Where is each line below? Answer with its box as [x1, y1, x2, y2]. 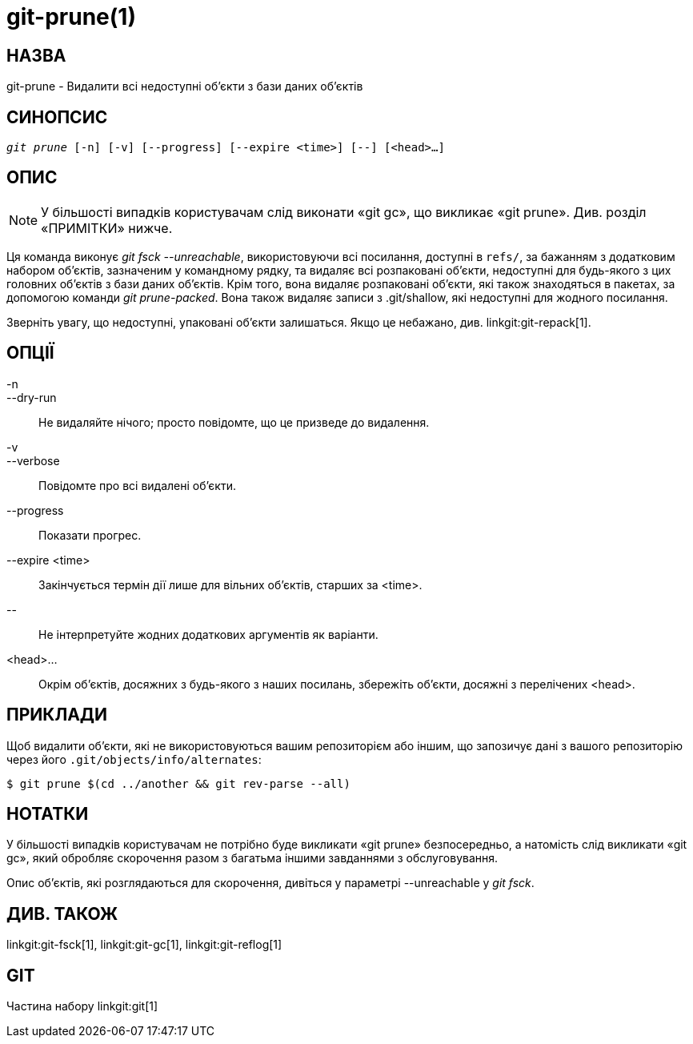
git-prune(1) [6, 3, 136, 30]
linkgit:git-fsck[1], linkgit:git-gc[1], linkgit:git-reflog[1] [6, 938, 282, 952]
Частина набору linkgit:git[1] [6, 999, 158, 1014]
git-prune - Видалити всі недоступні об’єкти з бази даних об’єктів [6, 79, 363, 94]
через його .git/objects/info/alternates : [6, 752, 262, 766]
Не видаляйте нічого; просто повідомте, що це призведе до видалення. [38, 415, 430, 429]
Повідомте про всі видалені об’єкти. [38, 478, 236, 492]
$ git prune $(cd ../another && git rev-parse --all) [6, 777, 351, 790]
